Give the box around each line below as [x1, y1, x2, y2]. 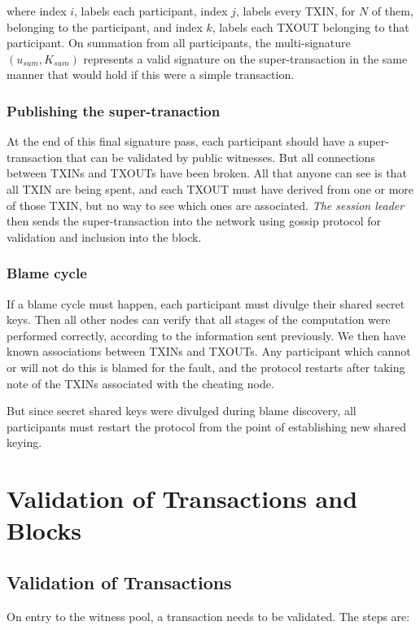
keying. [7, 434, 42, 451]
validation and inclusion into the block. [7, 228, 202, 245]
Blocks [7, 514, 81, 547]
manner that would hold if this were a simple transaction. [7, 66, 295, 83]
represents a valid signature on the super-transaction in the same [83, 50, 408, 67]
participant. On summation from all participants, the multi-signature [7, 34, 351, 51]
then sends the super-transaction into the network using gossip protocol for [7, 212, 382, 230]
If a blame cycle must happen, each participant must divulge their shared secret [7, 295, 405, 312]
